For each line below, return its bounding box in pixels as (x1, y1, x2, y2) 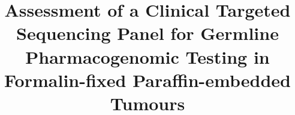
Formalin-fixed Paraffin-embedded (4, 67, 291, 92)
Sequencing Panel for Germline (16, 21, 279, 45)
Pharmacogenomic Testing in (25, 44, 270, 69)
